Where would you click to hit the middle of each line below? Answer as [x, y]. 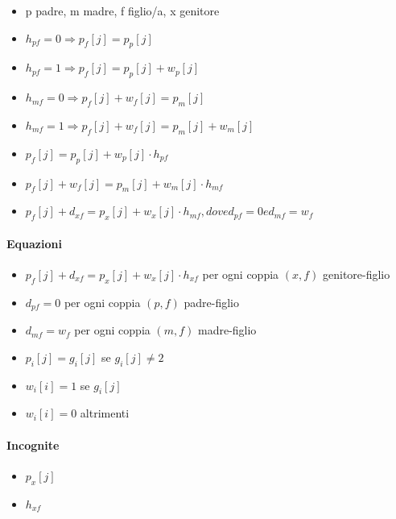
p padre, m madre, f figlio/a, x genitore [122, 10]
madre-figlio [227, 330]
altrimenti [105, 413]
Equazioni [34, 243]
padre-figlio [211, 302]
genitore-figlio [356, 274]
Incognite [33, 444]
